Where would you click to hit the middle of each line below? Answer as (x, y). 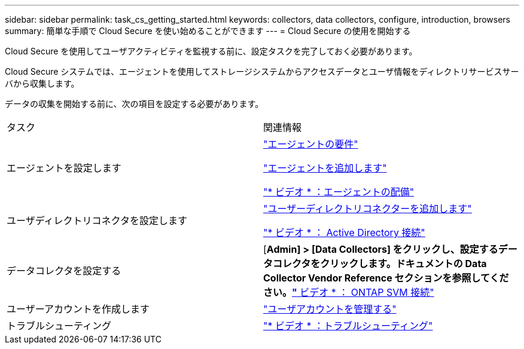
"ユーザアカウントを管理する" (330, 309)
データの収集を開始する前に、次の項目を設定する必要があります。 (134, 104)
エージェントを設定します (64, 168)
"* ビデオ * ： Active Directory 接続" (344, 232)
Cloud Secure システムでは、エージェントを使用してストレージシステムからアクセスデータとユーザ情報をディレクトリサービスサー (262, 71)
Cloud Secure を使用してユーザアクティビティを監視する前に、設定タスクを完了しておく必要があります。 (211, 51)
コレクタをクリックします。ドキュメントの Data (380, 264)
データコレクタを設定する (64, 271)
